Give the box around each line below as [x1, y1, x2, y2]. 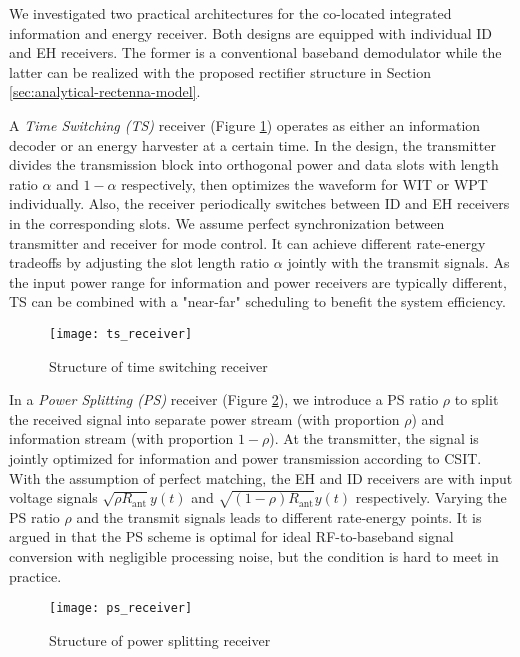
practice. [9, 565, 62, 586]
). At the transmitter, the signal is [269, 428, 479, 449]
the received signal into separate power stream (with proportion [9, 408, 400, 429]
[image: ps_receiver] [49, 601, 193, 616]
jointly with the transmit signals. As [287, 252, 510, 273]
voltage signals [9, 487, 98, 508]
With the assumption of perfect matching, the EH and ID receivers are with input [9, 467, 513, 488]
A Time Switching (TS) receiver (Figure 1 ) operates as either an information [9, 114, 481, 135]
